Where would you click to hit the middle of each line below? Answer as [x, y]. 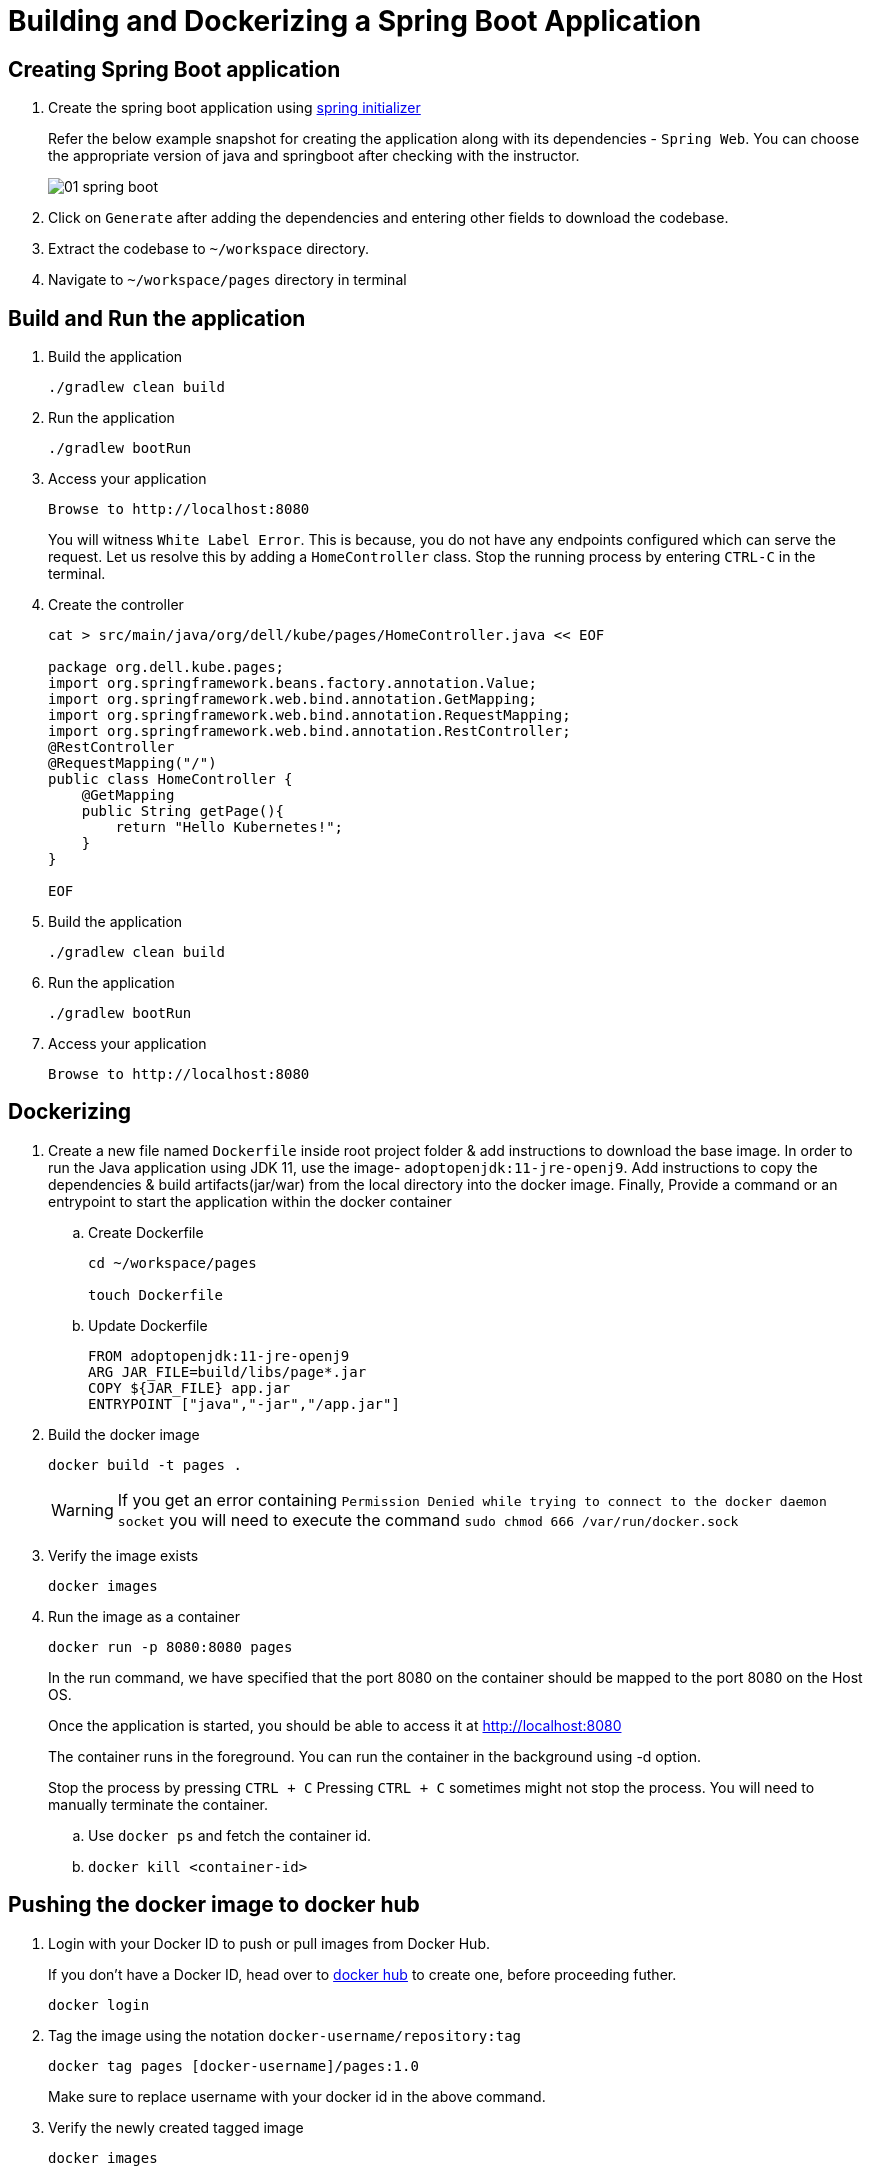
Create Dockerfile [146, 1232]
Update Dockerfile [148, 1325]
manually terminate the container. [158, 1804]
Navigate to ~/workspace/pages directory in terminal [227, 280]
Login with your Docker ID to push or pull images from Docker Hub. [269, 1943]
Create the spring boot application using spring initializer [234, 108]
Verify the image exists [123, 1555]
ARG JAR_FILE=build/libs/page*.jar [227, 1371]
